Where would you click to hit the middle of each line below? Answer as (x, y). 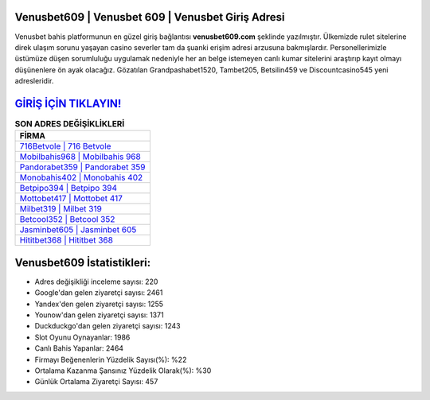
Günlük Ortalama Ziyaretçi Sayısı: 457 (96, 382)
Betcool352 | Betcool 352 (67, 219)
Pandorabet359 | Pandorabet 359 (82, 167)
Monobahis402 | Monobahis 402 (81, 177)
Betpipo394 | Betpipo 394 (68, 188)
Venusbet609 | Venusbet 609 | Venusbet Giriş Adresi (150, 17)
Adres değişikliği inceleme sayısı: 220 (96, 282)
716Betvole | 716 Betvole (65, 146)
